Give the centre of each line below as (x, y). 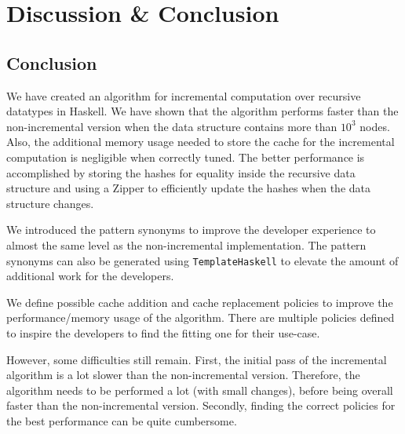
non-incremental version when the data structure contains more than (172, 126)
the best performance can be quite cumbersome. (122, 420)
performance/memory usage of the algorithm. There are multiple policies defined (201, 317)
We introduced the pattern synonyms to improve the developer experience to (191, 230)
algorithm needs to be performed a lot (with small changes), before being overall (200, 390)
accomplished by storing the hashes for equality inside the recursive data (181, 172)
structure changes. (50, 203)
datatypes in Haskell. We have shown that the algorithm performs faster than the (202, 111)
